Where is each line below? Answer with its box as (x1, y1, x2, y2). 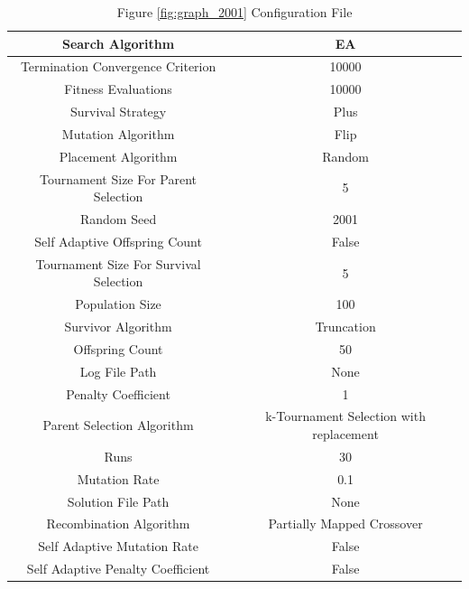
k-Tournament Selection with (265, 407, 426, 425)
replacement (312, 425, 379, 444)
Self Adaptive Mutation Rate (38, 537, 198, 556)
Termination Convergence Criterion (20, 57, 216, 76)
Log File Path (79, 361, 157, 380)
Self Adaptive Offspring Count (34, 231, 202, 250)
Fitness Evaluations (64, 79, 172, 98)
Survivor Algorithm (64, 317, 172, 336)
